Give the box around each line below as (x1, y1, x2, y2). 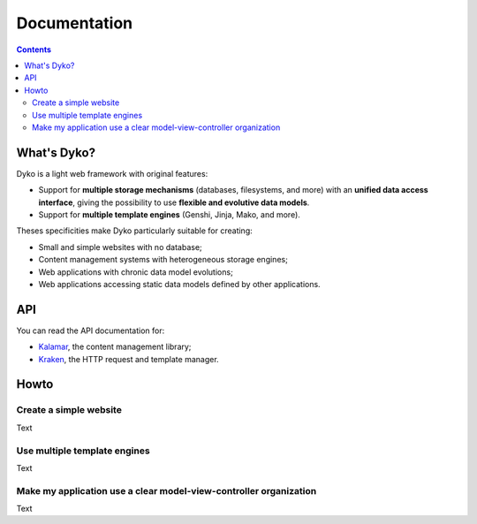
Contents (16, 44, 52, 55)
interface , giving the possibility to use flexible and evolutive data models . (38, 197, 310, 208)
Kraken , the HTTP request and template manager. (38, 353, 220, 364)
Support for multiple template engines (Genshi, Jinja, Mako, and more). (38, 209, 300, 220)
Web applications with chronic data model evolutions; (38, 266, 233, 277)
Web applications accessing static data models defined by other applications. (38, 278, 322, 289)
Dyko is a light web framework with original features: (16, 168, 208, 178)
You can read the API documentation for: (16, 325, 165, 336)
